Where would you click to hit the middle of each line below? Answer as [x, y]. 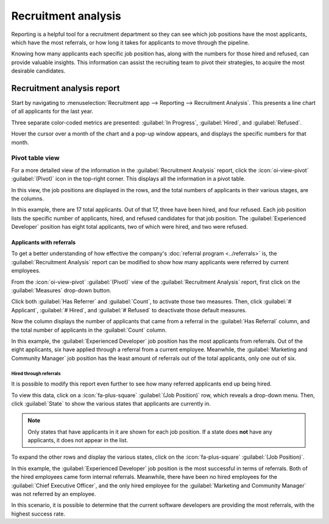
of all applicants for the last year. [52, 111]
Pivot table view [36, 158]
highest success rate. [38, 514]
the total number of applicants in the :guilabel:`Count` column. [89, 330]
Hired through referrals [36, 373]
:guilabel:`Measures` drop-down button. [61, 290]
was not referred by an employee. [54, 494]
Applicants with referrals [44, 242]
